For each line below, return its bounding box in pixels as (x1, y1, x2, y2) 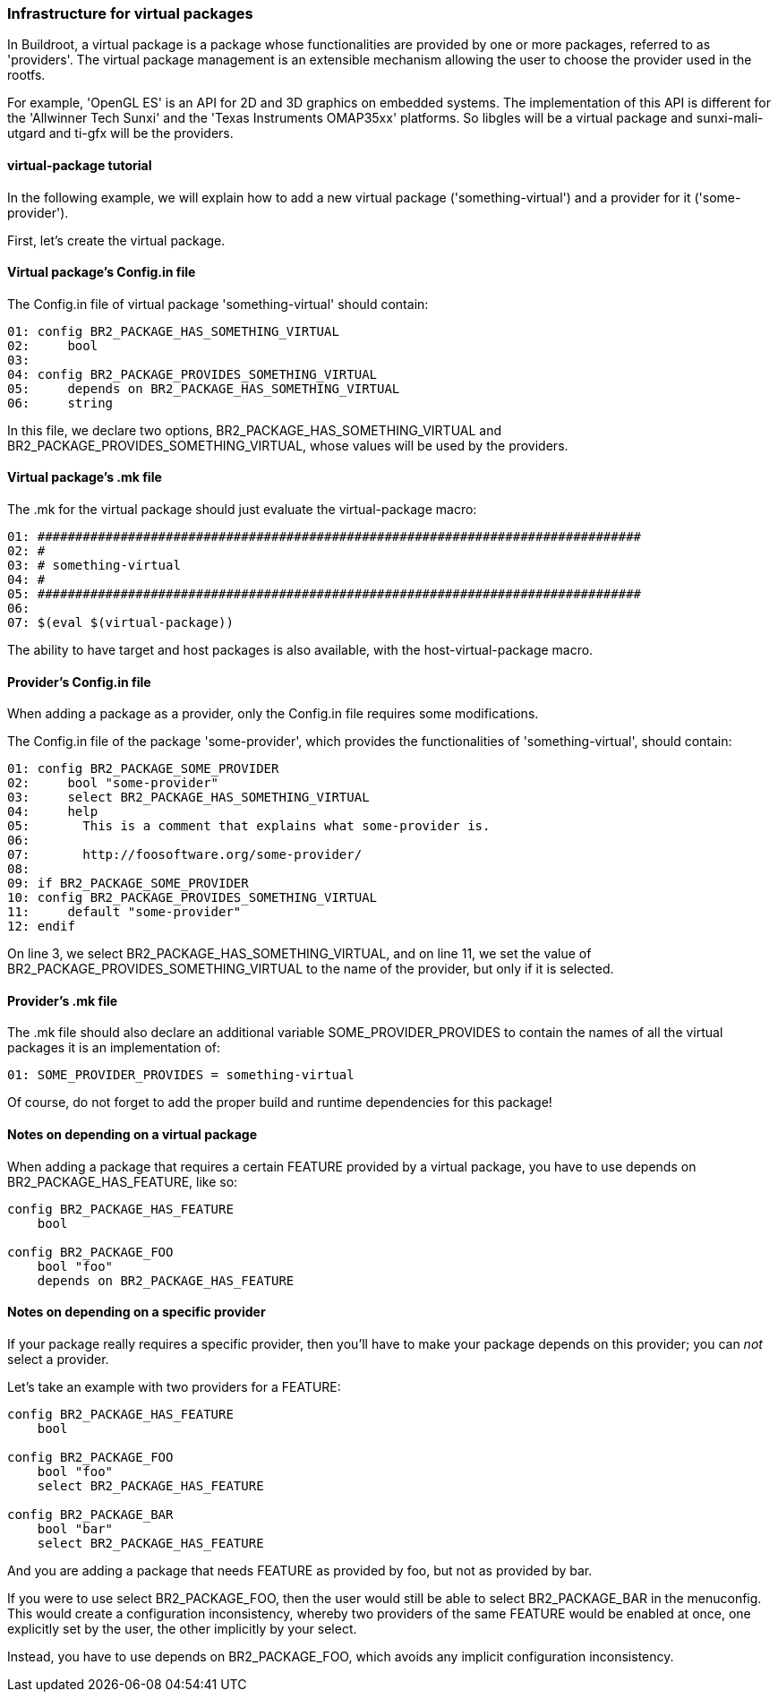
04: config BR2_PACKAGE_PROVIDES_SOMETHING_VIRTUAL (7, 366, 378, 382)
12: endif (7, 919, 75, 934)
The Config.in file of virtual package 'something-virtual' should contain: (7, 296, 429, 312)
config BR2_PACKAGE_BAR (7, 1506, 174, 1522)
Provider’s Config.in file (7, 674, 151, 690)
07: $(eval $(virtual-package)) (7, 615, 234, 631)
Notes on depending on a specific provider (7, 1304, 266, 1320)
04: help (7, 804, 98, 819)
